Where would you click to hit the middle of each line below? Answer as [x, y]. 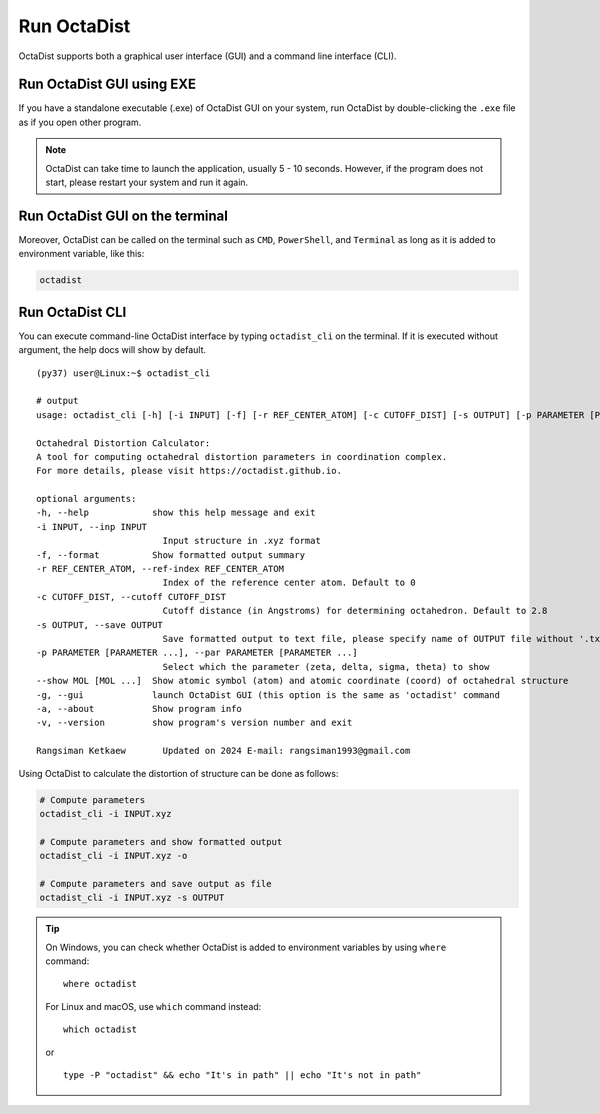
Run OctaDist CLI [72, 311]
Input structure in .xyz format [242, 541]
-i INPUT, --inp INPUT [92, 526]
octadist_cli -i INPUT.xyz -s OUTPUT [132, 898]
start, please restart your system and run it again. [147, 182]
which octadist [100, 1029]
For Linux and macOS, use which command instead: [153, 1006]
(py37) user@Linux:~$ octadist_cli [123, 373]
